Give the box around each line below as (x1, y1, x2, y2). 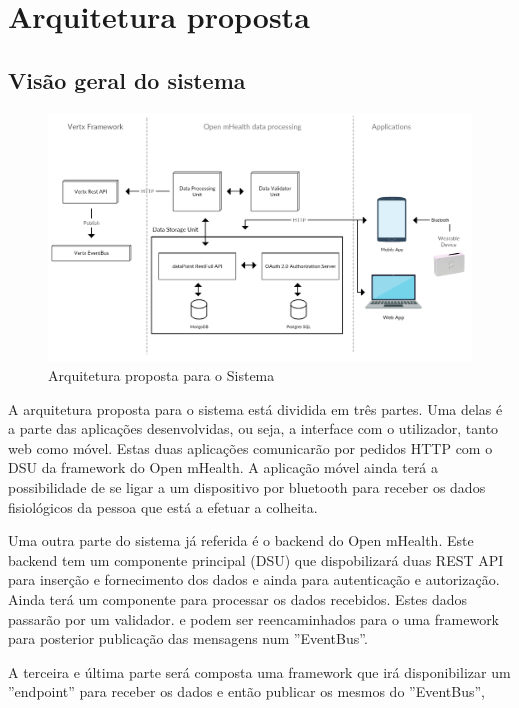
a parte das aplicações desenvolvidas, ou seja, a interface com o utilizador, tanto (8, 418, 499, 439)
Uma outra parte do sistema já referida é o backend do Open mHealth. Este (8, 530, 474, 551)
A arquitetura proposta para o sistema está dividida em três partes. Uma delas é (8, 398, 503, 419)
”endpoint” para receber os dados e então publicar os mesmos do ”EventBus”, (8, 681, 485, 702)
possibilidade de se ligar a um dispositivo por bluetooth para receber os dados (8, 476, 486, 497)
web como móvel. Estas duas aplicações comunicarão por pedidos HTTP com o (8, 437, 493, 458)
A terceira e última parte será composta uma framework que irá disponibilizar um (8, 661, 511, 682)
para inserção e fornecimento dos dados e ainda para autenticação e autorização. (8, 569, 500, 590)
